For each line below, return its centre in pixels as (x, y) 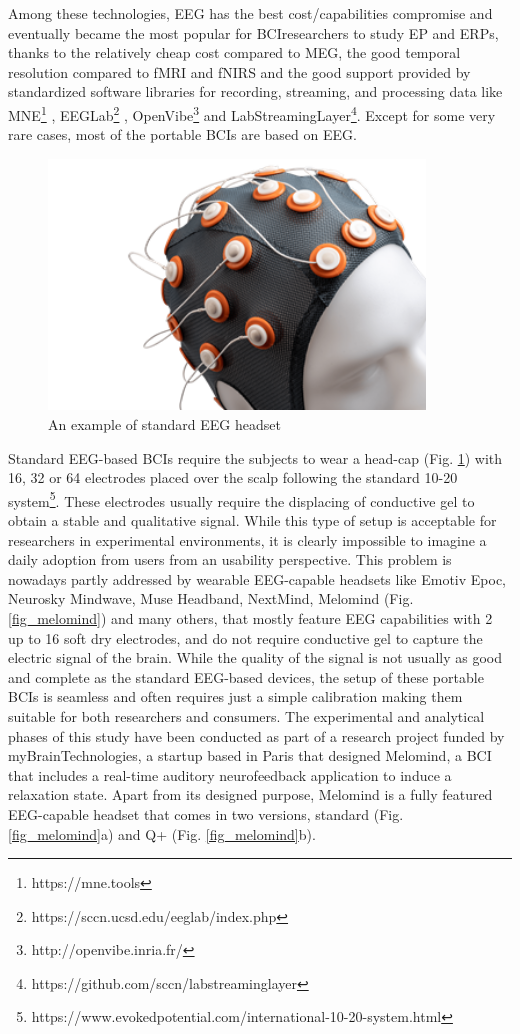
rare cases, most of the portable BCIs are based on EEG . (182, 134)
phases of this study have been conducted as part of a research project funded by (256, 735)
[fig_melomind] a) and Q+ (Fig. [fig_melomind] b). (162, 833)
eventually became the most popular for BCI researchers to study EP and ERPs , (253, 32)
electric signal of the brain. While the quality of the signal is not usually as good (255, 657)
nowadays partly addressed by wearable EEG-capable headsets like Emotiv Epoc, (257, 578)
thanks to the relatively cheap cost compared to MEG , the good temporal (234, 52)
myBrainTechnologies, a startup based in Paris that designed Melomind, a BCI (250, 755)
